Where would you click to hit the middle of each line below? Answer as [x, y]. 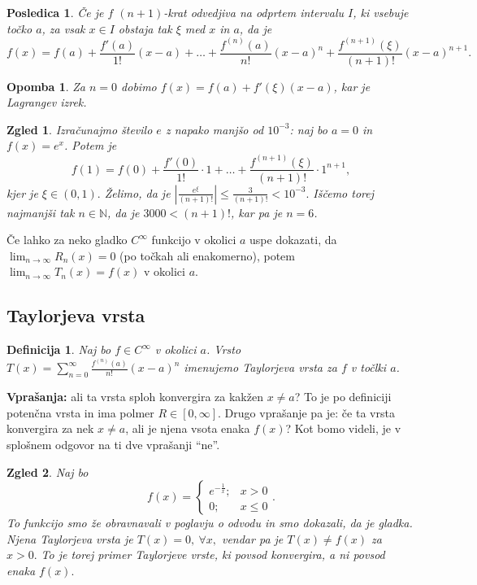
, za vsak [63, 28]
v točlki [369, 367]
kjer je [22, 192]
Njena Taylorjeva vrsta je [70, 538]
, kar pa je [256, 212]
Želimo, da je [137, 192]
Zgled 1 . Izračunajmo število [80, 129]
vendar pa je [252, 538]
